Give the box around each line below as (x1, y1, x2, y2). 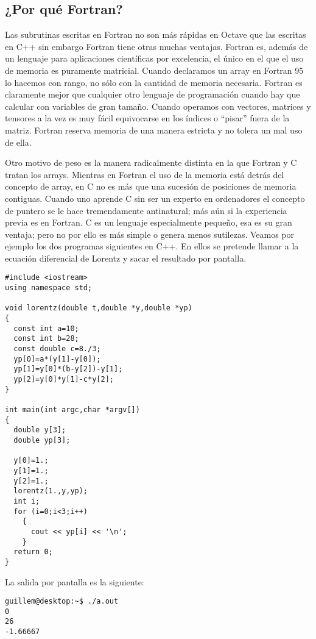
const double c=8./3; (13, 344, 101, 354)
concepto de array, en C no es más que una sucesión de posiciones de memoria (5, 180, 297, 193)
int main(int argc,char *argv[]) (5, 405, 140, 415)
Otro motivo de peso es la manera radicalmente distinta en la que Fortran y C (5, 156, 297, 169)
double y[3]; (13, 426, 66, 435)
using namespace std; (5, 284, 93, 293)
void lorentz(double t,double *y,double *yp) (5, 304, 192, 313)
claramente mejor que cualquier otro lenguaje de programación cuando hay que (5, 88, 300, 101)
